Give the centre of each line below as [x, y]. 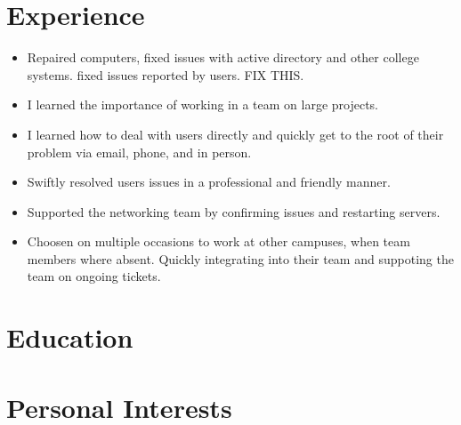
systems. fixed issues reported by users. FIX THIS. [166, 74]
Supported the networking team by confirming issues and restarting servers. [234, 211]
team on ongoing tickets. [94, 276]
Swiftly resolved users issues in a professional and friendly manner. [209, 182]
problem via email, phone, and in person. [139, 152]
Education [70, 337]
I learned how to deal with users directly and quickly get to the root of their [235, 134]
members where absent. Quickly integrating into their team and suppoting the [240, 258]
